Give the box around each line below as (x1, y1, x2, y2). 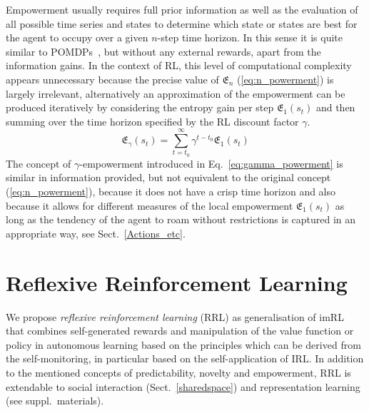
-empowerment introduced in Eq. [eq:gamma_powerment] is (79, 155, 343, 170)
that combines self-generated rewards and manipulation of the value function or (6, 323, 354, 338)
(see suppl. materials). (6, 393, 104, 408)
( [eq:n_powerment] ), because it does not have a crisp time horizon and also (6, 184, 336, 199)
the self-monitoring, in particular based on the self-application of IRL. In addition (6, 351, 364, 366)
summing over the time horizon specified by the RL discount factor (6, 113, 299, 128)
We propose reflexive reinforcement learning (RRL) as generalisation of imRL (6, 309, 344, 324)
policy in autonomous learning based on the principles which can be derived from (6, 337, 361, 352)
